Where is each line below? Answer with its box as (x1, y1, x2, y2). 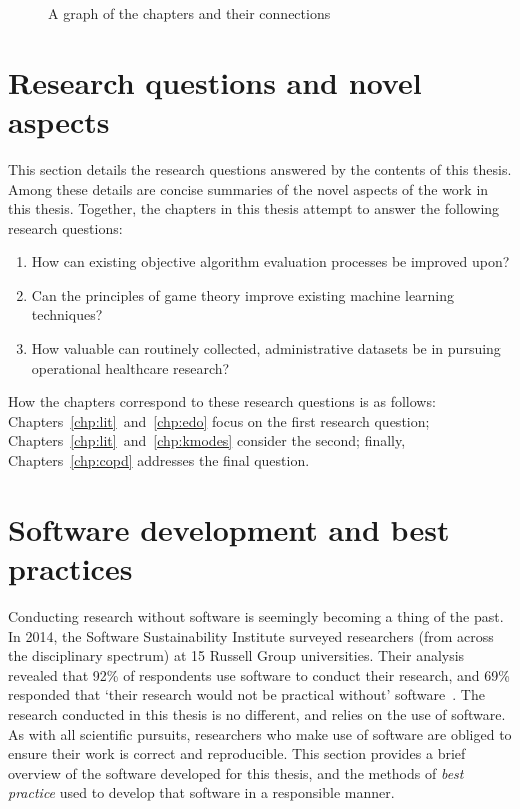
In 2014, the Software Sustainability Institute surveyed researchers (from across (8, 625, 494, 646)
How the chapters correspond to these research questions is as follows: (8, 391, 436, 412)
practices (8, 548, 133, 588)
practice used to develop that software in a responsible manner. (8, 782, 395, 803)
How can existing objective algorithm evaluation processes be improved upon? (31, 251, 510, 272)
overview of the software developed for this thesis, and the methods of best (8, 762, 464, 783)
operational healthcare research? (31, 357, 230, 378)
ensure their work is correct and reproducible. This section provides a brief (8, 743, 466, 764)
